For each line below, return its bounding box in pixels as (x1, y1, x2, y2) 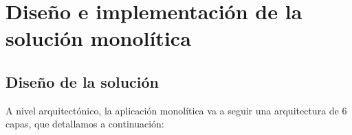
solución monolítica (5, 24, 191, 52)
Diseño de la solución (5, 71, 159, 92)
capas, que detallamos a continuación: (5, 116, 164, 131)
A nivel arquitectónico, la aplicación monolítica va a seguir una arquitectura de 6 (5, 103, 347, 117)
